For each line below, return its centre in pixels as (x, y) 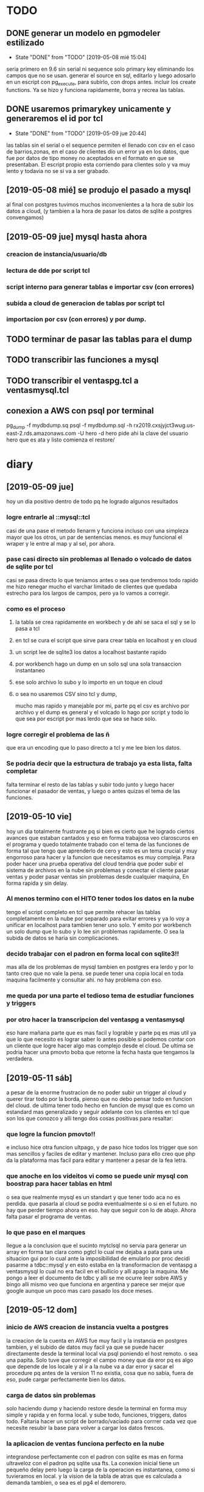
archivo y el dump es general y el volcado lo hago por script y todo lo (102, 713)
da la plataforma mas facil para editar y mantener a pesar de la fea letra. (97, 1160)
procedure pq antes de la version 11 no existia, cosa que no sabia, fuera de (100, 1373)
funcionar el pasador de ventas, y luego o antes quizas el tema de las (93, 791)
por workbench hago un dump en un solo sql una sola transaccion (98, 664)
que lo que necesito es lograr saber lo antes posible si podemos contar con (101, 1040)
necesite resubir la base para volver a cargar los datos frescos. (86, 1428)
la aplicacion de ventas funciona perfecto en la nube (85, 1443)
